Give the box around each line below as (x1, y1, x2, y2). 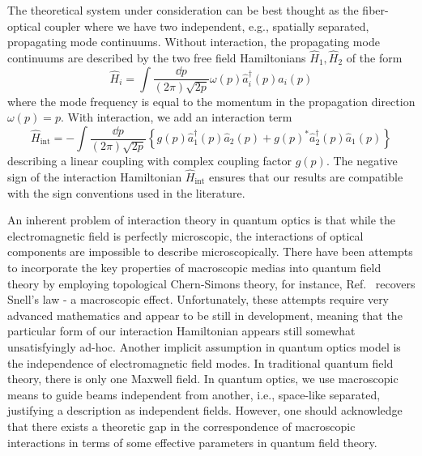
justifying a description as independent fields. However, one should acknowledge (7, 402, 403, 419)
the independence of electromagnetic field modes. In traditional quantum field (7, 354, 394, 371)
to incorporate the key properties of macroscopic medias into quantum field (7, 259, 382, 275)
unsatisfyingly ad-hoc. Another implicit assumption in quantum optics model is (7, 338, 401, 355)
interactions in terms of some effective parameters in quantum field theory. (7, 433, 377, 450)
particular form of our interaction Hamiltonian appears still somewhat (7, 322, 356, 339)
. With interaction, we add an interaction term (60, 109, 292, 126)
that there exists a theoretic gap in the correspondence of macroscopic (7, 417, 356, 434)
